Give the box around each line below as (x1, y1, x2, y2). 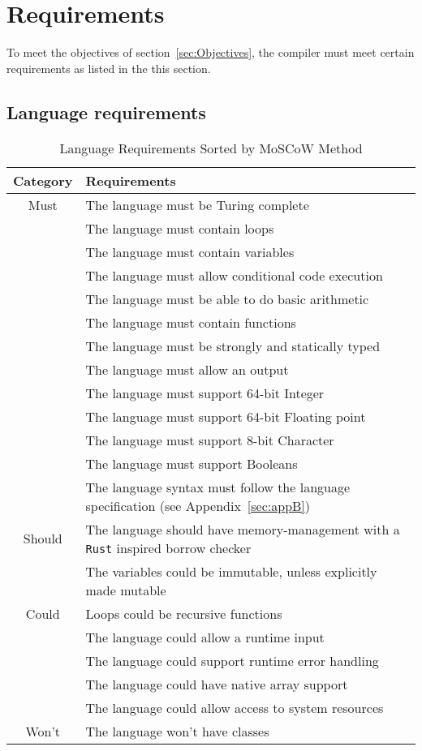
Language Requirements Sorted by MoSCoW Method (59, 138, 363, 157)
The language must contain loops (85, 218, 274, 238)
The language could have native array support (85, 674, 348, 693)
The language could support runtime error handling (85, 650, 379, 670)
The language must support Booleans (85, 453, 298, 473)
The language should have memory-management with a (85, 519, 400, 539)
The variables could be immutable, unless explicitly (85, 561, 377, 581)
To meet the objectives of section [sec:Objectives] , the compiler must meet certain (6, 44, 415, 61)
